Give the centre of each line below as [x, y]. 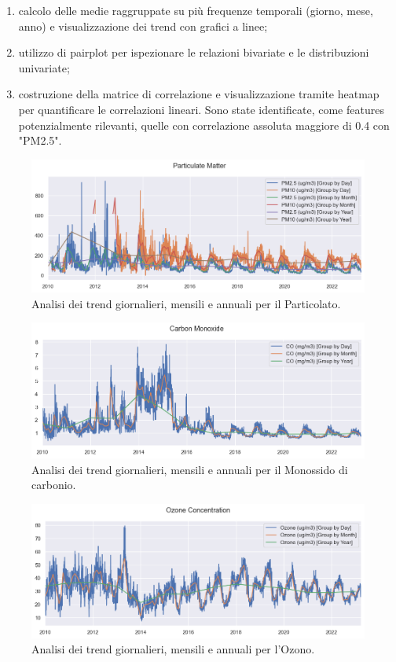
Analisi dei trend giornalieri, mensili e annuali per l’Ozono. [173, 649]
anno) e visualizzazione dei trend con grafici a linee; [143, 26]
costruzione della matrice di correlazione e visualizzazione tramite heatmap [199, 94]
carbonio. [54, 485]
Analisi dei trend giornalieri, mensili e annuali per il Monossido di [190, 469]
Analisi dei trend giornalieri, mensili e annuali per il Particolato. [186, 303]
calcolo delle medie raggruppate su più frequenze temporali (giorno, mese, [196, 10]
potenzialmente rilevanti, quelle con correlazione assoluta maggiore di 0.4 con [204, 125]
